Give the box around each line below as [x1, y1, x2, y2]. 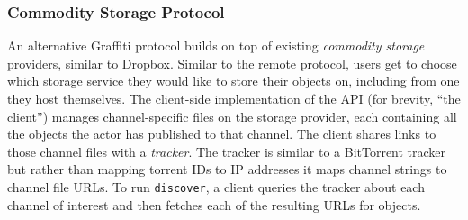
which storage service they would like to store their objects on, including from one [7, 71, 460, 90]
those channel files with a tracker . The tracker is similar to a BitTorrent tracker [7, 142, 446, 160]
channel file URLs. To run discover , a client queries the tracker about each [7, 177, 425, 196]
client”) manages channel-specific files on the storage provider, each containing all [7, 106, 457, 125]
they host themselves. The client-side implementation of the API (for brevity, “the [7, 89, 461, 107]
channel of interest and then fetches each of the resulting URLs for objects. [7, 195, 421, 214]
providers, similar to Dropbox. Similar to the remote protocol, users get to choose [7, 53, 457, 72]
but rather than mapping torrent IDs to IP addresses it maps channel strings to [7, 160, 447, 179]
